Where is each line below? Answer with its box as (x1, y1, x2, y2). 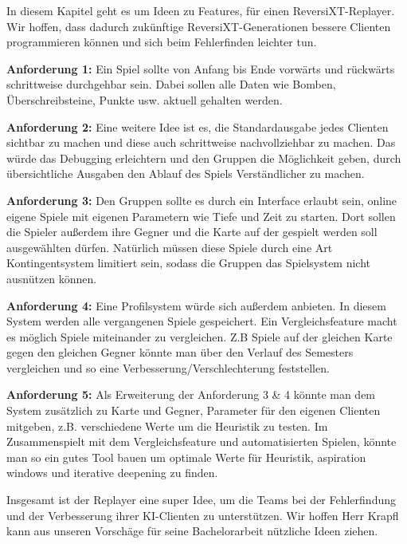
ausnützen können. (6, 270, 97, 286)
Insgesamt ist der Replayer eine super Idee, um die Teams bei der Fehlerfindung (6, 491, 396, 508)
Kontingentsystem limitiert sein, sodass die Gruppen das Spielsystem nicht (6, 254, 371, 271)
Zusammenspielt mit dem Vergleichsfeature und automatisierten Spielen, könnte (6, 433, 397, 450)
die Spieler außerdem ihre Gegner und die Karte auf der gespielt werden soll (6, 223, 378, 240)
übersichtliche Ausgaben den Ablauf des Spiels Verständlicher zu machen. (6, 165, 365, 182)
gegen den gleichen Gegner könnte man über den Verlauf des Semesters (6, 344, 354, 361)
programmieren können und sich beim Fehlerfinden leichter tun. (6, 34, 317, 50)
